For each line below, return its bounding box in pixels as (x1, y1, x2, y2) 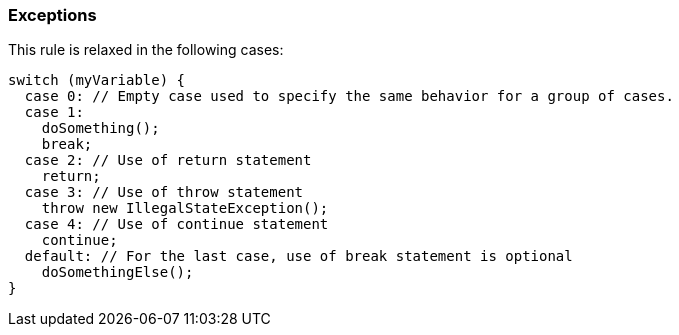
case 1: (24, 104, 84, 121)
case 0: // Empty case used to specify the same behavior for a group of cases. (24, 88, 674, 105)
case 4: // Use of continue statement (24, 216, 329, 233)
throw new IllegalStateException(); (41, 200, 329, 217)
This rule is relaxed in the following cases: (8, 41, 284, 59)
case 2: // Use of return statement (24, 152, 312, 169)
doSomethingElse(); (41, 264, 194, 281)
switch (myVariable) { (8, 72, 186, 89)
